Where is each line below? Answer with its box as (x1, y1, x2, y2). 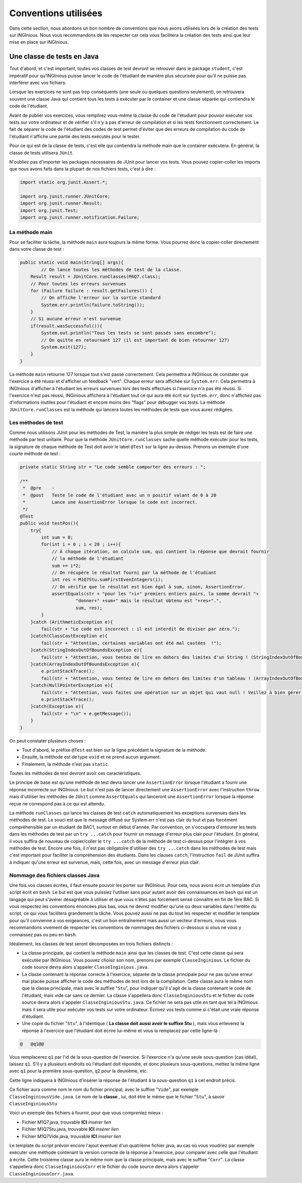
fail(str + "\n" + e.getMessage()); (41, 710, 132, 716)
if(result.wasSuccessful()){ (30, 323, 103, 329)
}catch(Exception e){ (30, 704, 84, 709)
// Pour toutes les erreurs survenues (30, 281, 126, 286)
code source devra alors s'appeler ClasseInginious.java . (22, 964, 149, 970)
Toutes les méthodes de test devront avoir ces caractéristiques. (9, 770, 141, 776)
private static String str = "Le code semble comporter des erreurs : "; (20, 464, 206, 470)
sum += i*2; (51, 563, 82, 568)
